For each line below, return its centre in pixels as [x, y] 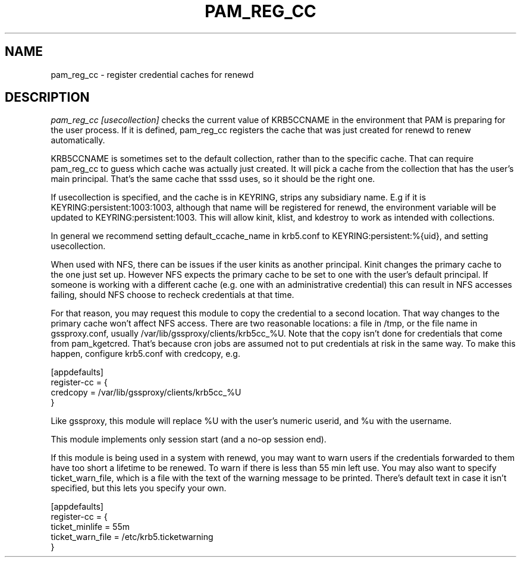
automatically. [78, 140]
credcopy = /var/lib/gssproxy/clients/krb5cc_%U [146, 393]
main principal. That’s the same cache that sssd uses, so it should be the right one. [213, 179]
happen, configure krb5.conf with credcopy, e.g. [145, 354]
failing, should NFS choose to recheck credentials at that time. [172, 295]
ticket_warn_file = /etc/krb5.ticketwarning [132, 537]
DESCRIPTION [47, 98]
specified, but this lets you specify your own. [139, 488]
